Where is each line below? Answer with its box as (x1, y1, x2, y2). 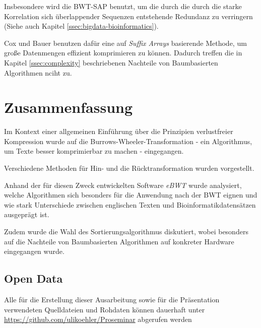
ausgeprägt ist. (4, 209, 49, 220)
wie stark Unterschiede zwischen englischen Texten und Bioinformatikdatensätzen (4, 199, 256, 210)
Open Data (4, 271, 63, 286)
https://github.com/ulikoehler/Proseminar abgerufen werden (4, 314, 192, 324)
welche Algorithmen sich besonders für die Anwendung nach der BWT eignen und (4, 189, 257, 200)
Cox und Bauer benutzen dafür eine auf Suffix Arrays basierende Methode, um (4, 37, 247, 48)
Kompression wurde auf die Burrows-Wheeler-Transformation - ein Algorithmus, (4, 136, 252, 146)
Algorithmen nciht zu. (4, 67, 72, 78)
